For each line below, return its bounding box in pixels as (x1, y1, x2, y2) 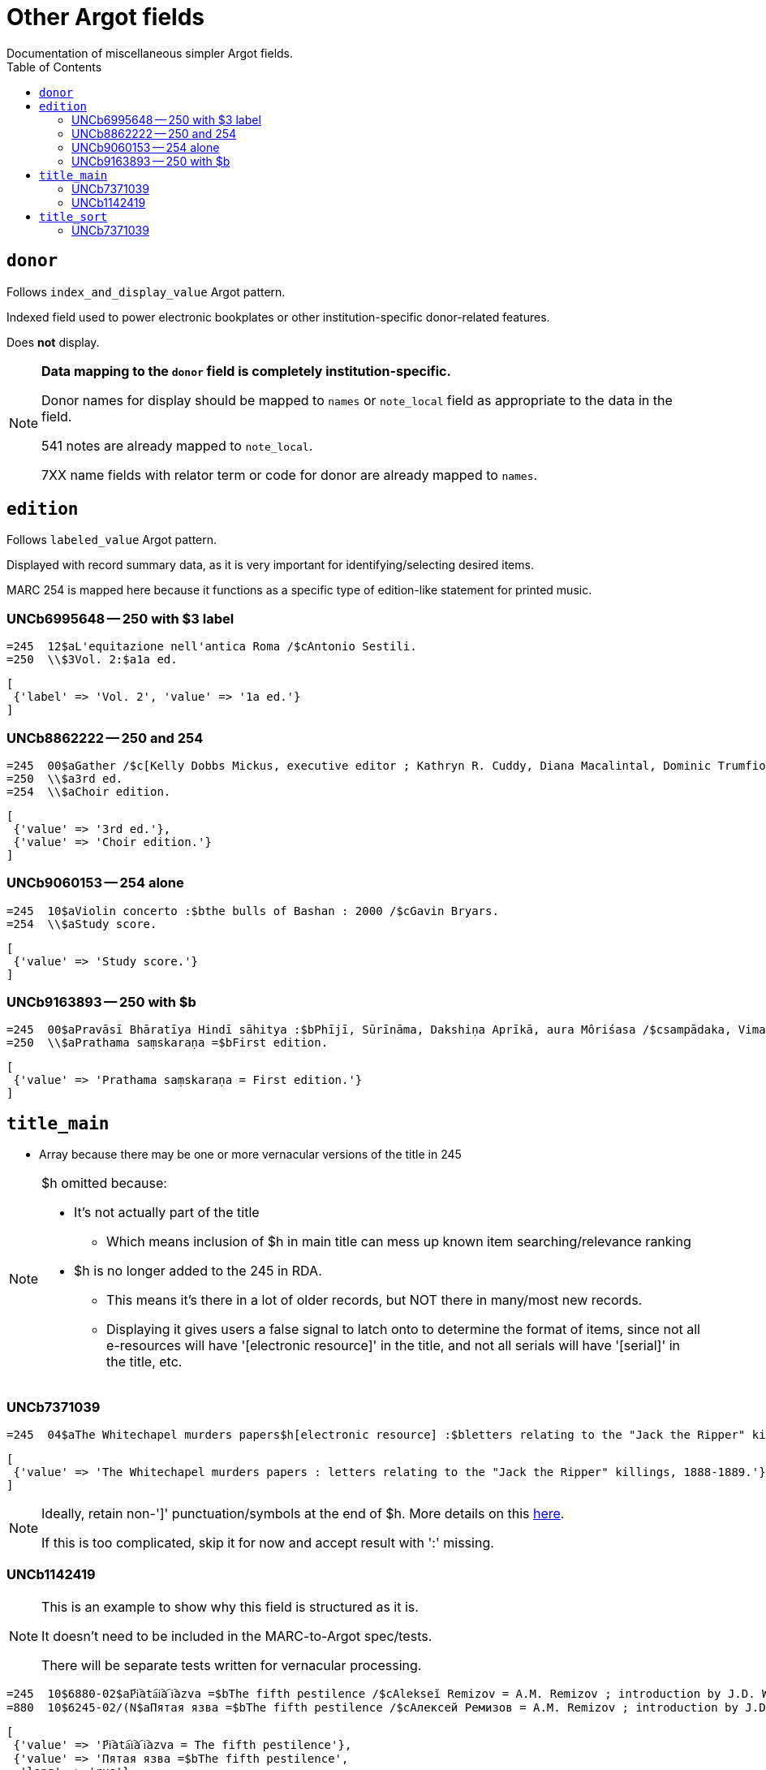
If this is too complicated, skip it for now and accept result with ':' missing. (41, 1535, 494, 1552)
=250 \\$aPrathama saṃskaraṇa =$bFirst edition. (6, 1036, 329, 1050)
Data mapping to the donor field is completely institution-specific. (41, 362, 451, 379)
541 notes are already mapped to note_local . (41, 437, 313, 454)
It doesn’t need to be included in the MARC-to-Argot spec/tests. (41, 1627, 432, 1644)
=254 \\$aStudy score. (6, 917, 157, 930)
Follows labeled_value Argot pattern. (6, 533, 217, 547)
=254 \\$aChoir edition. (6, 784, 171, 798)
